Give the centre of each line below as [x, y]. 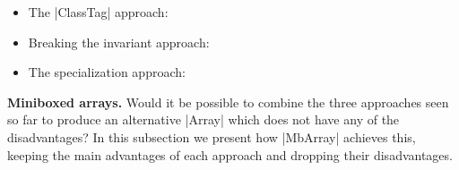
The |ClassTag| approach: [98, 12]
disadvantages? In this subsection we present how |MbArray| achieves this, [212, 136]
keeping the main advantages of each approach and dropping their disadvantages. [230, 154]
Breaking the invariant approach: [119, 42]
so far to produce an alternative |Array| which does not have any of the [204, 119]
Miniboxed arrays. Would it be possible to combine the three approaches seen [228, 102]
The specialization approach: [107, 72]
